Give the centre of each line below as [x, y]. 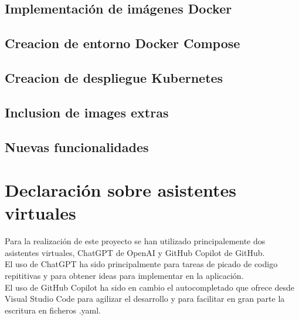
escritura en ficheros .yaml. [53, 310]
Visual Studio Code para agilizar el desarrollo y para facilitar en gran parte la [145, 299]
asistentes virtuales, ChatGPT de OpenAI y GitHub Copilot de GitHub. [135, 252]
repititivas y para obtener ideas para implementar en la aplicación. [124, 275]
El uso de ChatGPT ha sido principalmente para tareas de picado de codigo [141, 264]
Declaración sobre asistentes [120, 190]
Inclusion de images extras [87, 112]
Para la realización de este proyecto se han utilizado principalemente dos [135, 241]
